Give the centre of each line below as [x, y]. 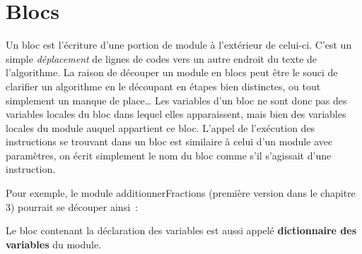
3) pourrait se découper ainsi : [72, 206]
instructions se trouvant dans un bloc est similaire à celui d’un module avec [169, 141]
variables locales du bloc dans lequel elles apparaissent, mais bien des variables [176, 114]
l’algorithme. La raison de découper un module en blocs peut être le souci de [172, 72]
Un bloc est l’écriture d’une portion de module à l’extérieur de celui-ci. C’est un [179, 45]
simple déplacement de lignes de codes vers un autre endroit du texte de [162, 58]
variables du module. [54, 244]
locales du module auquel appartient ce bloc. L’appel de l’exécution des [160, 127]
